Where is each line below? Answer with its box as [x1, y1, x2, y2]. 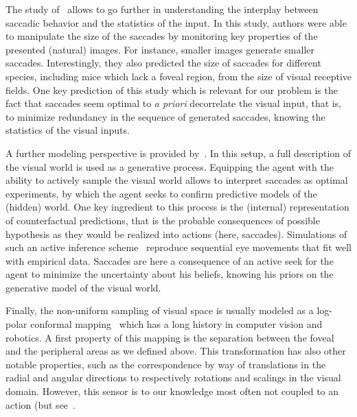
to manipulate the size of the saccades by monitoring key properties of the [5, 29, 318, 43]
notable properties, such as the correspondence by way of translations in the [5, 357, 326, 371]
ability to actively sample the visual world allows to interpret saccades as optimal [5, 173, 348, 187]
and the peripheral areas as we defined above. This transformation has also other [5, 344, 346, 358]
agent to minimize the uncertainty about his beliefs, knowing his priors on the [5, 267, 334, 281]
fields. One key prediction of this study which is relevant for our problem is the [5, 82, 338, 97]
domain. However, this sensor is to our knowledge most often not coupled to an [5, 384, 339, 398]
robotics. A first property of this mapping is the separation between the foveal [5, 330, 334, 344]
